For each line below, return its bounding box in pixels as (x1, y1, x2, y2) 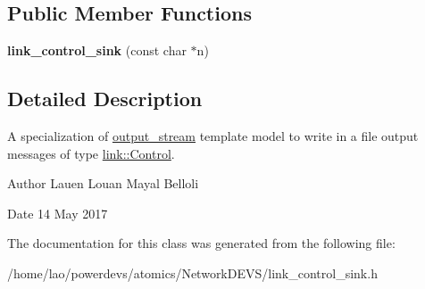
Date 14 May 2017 (7, 203, 108, 222)
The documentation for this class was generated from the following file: (7, 234, 396, 252)
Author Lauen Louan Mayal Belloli (7, 174, 199, 193)
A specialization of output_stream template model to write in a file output (7, 127, 419, 144)
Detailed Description (7, 85, 203, 112)
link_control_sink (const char (7, 41, 187, 60)
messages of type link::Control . (7, 144, 175, 162)
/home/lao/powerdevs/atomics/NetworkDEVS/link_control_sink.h (7, 263, 378, 282)
